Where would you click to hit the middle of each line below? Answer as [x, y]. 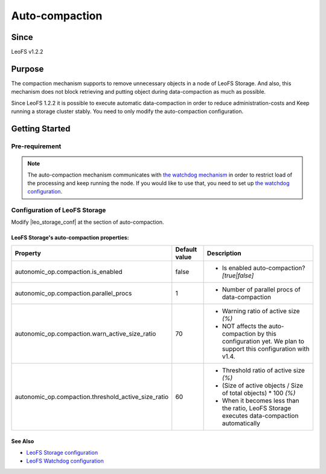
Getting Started [41, 128]
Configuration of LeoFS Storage [59, 210]
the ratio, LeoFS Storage [257, 408]
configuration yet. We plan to [263, 341]
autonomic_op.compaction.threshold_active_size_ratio [92, 397]
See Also [23, 441]
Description [224, 253]
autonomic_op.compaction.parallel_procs [73, 293]
